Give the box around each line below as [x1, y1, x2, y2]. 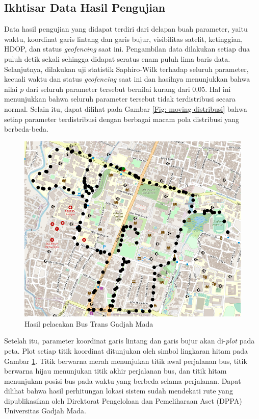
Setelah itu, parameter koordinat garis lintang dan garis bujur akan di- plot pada [4, 335, 255, 346]
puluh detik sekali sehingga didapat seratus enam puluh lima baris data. [4, 53, 230, 64]
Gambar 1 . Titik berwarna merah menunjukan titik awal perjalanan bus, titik [4, 355, 247, 366]
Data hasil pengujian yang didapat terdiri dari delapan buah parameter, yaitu [4, 23, 248, 34]
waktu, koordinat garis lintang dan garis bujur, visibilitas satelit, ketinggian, [4, 33, 243, 44]
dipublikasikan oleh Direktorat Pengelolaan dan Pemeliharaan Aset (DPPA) [4, 395, 242, 406]
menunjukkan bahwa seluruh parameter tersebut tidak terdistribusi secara [4, 93, 236, 104]
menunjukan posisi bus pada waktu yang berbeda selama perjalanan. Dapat [4, 375, 241, 386]
